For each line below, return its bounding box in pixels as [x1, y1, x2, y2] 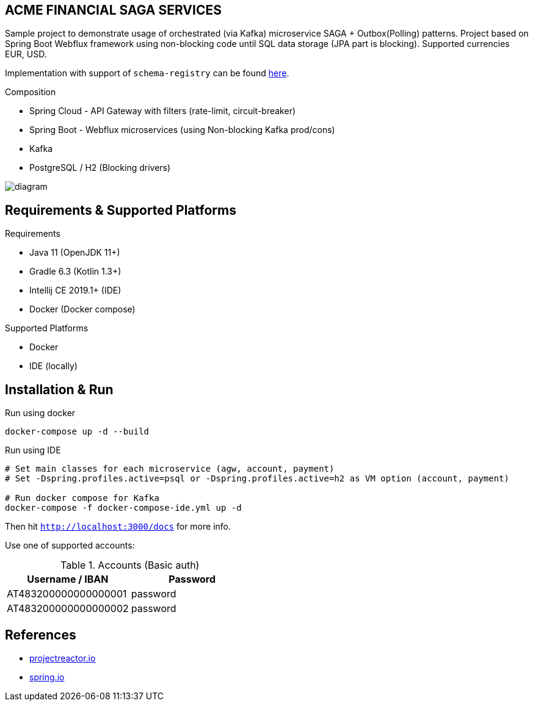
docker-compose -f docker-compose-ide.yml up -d [5, 503, 242, 513]
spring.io [29, 671, 65, 682]
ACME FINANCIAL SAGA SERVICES [5, 2, 222, 18]
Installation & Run [5, 381, 114, 397]
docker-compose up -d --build [5, 427, 150, 437]
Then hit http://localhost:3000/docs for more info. [5, 521, 231, 532]
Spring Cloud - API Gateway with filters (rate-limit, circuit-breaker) [29, 106, 296, 117]
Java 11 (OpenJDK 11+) [29, 247, 120, 258]
